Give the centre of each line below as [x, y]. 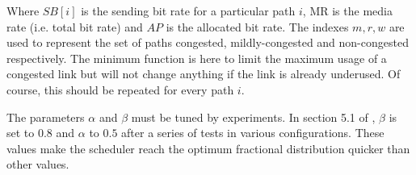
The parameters [46, 117]
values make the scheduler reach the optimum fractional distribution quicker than [208, 148]
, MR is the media [347, 10]
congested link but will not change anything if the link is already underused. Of [204, 74]
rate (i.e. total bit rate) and [75, 26]
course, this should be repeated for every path [120, 89]
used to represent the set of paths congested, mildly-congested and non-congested [208, 42]
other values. [38, 164]
